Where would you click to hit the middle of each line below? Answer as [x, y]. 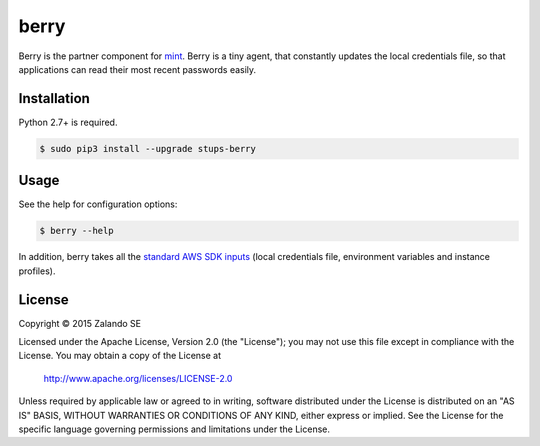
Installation [54, 98]
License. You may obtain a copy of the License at [120, 356]
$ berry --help [76, 231]
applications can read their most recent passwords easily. [137, 69]
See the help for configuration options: [98, 204]
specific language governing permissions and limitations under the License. [174, 429]
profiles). [37, 271]
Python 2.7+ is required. [68, 122]
